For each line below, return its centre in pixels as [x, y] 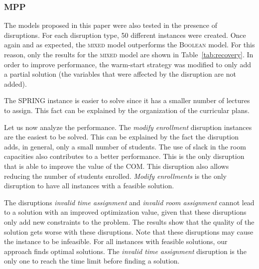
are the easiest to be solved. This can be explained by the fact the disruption [122, 137]
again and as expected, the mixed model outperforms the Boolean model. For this [129, 45]
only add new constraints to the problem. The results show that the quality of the [129, 221]
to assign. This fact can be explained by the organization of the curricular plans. [127, 110]
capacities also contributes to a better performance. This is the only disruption [124, 156]
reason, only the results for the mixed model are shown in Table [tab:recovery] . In [129, 54]
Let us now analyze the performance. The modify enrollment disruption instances [128, 127]
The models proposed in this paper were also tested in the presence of [111, 25]
